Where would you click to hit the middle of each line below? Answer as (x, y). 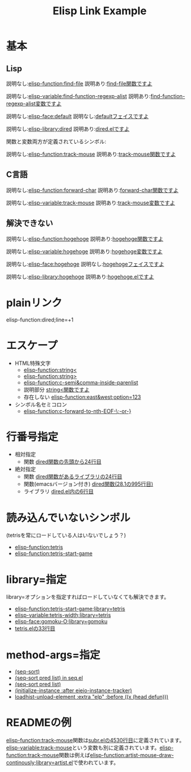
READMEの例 (39, 723)
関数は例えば (75, 755)
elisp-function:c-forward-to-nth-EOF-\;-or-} (77, 411)
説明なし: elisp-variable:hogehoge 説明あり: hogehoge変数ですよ (85, 251)
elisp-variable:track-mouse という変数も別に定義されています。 (83, 748)
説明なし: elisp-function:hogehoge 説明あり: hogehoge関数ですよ (85, 238)
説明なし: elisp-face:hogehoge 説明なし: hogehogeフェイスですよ (85, 264)
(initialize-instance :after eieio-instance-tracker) (73, 691)
